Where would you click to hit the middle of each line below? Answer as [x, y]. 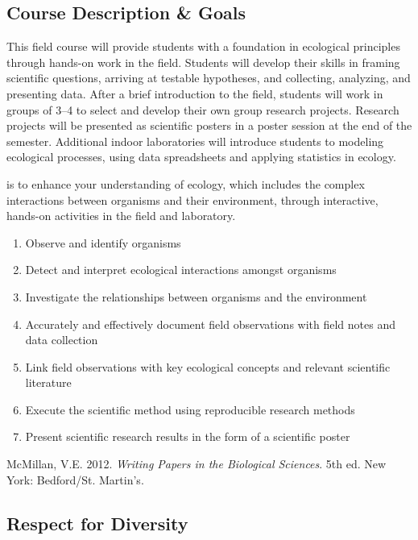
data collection [62, 340]
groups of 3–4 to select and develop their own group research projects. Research [203, 109]
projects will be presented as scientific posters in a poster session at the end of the [209, 125]
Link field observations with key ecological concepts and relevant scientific [208, 366]
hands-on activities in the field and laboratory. [121, 216]
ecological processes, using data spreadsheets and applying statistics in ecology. [201, 157]
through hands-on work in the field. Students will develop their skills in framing [203, 62]
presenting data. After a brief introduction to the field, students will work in [195, 93]
